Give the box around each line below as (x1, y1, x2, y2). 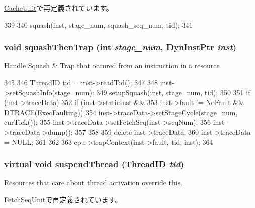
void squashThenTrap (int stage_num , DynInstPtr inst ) (4, 41, 237, 53)
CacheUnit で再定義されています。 (4, 3, 113, 13)
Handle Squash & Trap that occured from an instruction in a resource (4, 60, 220, 71)
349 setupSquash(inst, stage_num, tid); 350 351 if (96, 87, 250, 97)
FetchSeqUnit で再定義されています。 (4, 194, 122, 204)
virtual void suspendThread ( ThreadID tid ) (4, 158, 184, 170)
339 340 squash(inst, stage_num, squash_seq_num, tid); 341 (4, 19, 193, 30)
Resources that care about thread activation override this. (4, 177, 183, 188)
